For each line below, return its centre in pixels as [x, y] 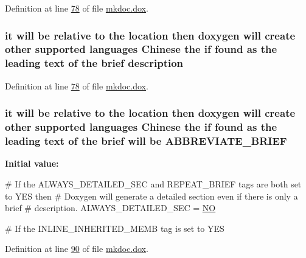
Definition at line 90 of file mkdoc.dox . [77, 249]
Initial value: [32, 163]
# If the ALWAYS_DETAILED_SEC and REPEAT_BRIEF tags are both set [153, 183]
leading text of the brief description [94, 63]
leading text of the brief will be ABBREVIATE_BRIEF [146, 141]
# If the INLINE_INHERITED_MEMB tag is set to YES [115, 228]
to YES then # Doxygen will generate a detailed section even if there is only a [151, 196]
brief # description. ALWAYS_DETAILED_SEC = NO [110, 208]
